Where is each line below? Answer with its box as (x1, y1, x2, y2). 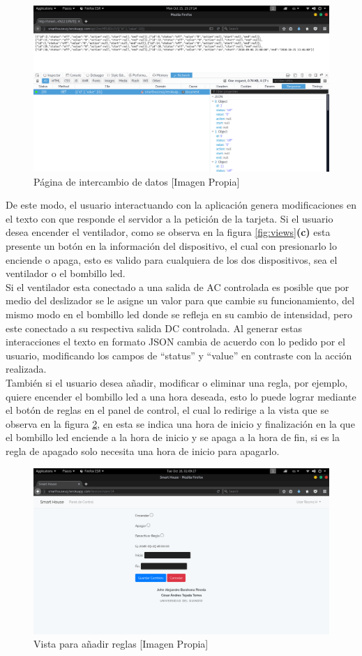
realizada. (6, 361, 47, 376)
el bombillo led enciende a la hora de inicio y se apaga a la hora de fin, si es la (6, 430, 340, 445)
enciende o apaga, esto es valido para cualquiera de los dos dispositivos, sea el (6, 252, 338, 267)
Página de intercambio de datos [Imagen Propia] (33, 174, 240, 188)
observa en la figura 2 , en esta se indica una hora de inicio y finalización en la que (6, 416, 355, 431)
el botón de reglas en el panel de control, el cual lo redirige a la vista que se (6, 403, 329, 417)
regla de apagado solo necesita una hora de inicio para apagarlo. (6, 443, 280, 458)
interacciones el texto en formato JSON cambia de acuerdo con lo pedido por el (6, 334, 345, 349)
